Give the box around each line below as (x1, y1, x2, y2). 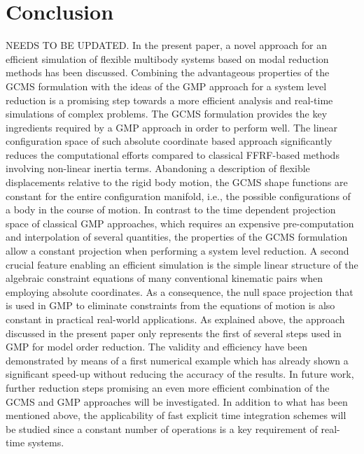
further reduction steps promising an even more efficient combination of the (6, 380, 330, 395)
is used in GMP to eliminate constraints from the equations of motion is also (6, 298, 335, 313)
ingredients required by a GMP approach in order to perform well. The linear (6, 120, 338, 134)
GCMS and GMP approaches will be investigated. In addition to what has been (6, 394, 348, 409)
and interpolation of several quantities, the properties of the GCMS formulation (6, 229, 348, 244)
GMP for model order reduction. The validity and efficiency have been (6, 339, 307, 354)
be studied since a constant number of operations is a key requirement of (6, 421, 318, 436)
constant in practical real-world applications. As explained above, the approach (6, 312, 345, 326)
